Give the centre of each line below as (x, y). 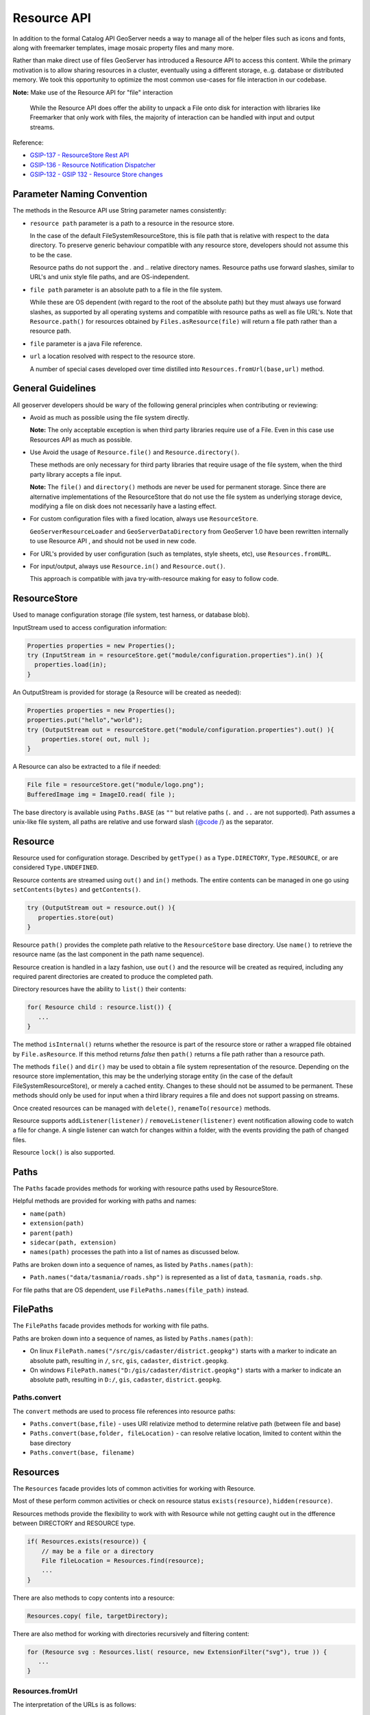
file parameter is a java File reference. (86, 344)
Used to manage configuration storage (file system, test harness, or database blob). (131, 615)
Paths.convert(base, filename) (82, 1453)
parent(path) (52, 1233)
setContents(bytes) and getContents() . (76, 890)
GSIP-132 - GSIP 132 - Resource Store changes (97, 174)
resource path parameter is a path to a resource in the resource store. (132, 223)
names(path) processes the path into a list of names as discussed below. (135, 1252)
